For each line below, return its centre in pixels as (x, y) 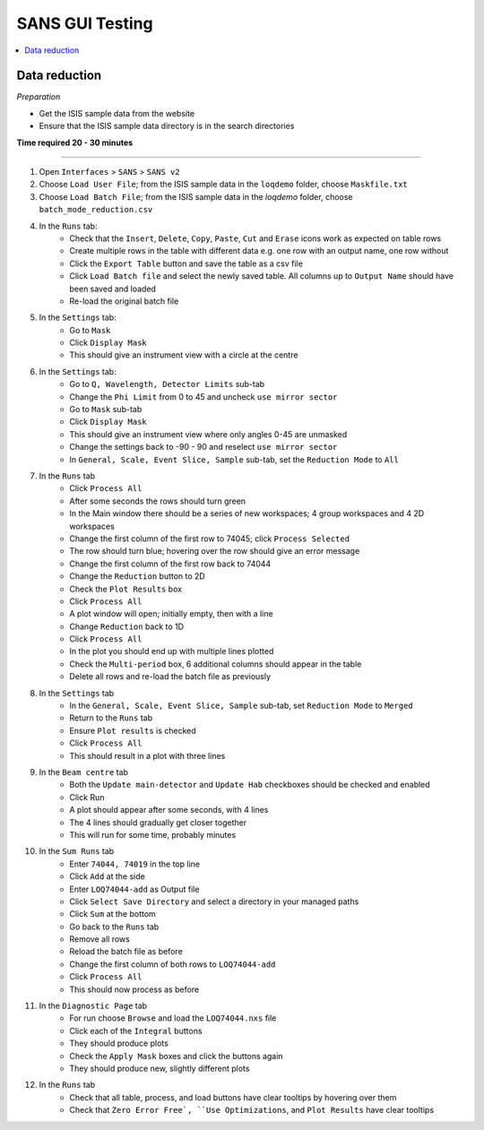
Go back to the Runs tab (114, 927)
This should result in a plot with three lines (147, 755)
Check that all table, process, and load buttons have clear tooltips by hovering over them (233, 1097)
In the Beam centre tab (84, 772)
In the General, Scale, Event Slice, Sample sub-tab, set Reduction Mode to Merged (242, 706)
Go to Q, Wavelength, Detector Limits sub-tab (167, 384)
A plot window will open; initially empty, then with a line (171, 614)
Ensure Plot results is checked (133, 730)
